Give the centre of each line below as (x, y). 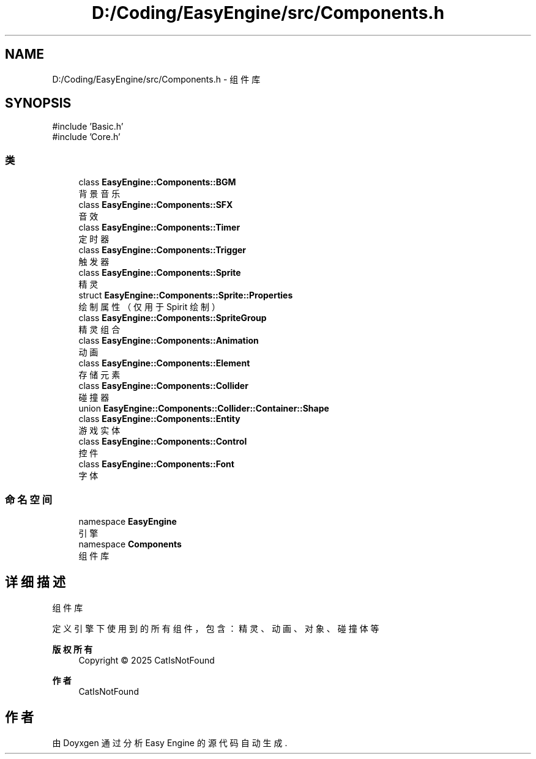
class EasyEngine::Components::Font (156, 464)
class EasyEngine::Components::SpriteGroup (173, 318)
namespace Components (130, 544)
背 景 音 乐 (99, 194)
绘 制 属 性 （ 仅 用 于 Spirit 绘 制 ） (150, 307)
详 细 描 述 (35, 582)
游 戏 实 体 (99, 431)
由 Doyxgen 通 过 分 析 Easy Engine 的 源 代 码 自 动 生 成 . (170, 742)
